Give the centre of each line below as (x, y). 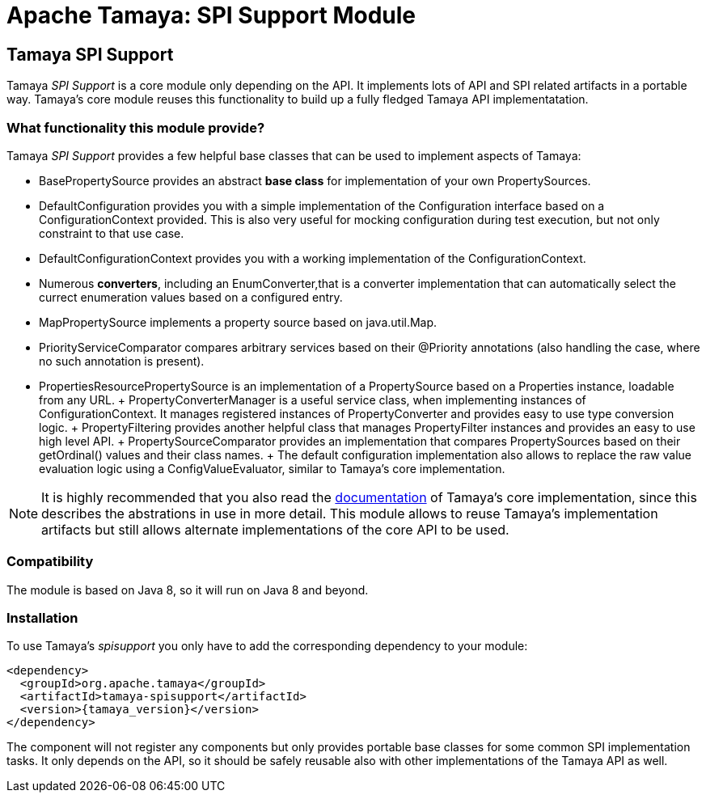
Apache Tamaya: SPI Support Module (211, 15)
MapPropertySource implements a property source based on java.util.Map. (238, 322)
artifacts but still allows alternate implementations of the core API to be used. (275, 529)
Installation (42, 618)
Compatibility (50, 562)
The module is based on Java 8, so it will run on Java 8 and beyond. (188, 590)
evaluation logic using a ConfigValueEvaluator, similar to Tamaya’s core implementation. (272, 468)
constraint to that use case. (112, 233)
